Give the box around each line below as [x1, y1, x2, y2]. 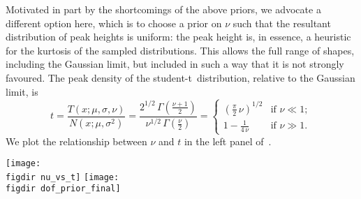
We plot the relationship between [6, 133, 147, 148]
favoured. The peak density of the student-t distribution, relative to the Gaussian [6, 70, 355, 84]
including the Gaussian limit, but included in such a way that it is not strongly [6, 57, 344, 71]
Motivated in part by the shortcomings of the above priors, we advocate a [6, 2, 321, 16]
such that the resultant [233, 15, 331, 30]
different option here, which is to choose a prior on [6, 15, 222, 30]
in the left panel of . [184, 133, 272, 148]
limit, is [6, 84, 38, 98]
